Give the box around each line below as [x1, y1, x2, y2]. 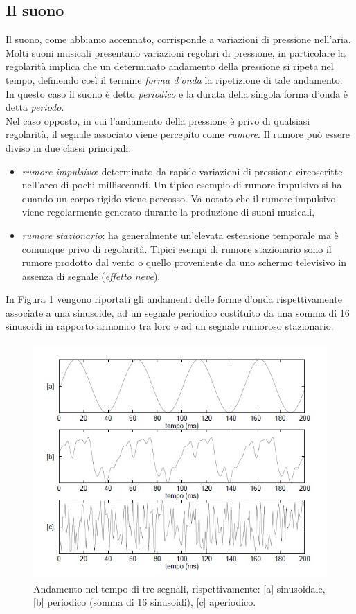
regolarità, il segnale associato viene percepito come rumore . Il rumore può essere [6, 127, 350, 141]
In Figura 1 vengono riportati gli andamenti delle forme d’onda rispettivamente [6, 292, 342, 306]
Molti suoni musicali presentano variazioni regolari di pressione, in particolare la [6, 45, 346, 60]
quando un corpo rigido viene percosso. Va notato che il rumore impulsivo [21, 191, 336, 205]
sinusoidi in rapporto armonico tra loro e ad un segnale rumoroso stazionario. [6, 319, 334, 333]
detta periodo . [6, 100, 64, 114]
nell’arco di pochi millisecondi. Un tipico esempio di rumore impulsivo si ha [21, 177, 342, 192]
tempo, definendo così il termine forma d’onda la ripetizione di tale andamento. [6, 72, 343, 87]
